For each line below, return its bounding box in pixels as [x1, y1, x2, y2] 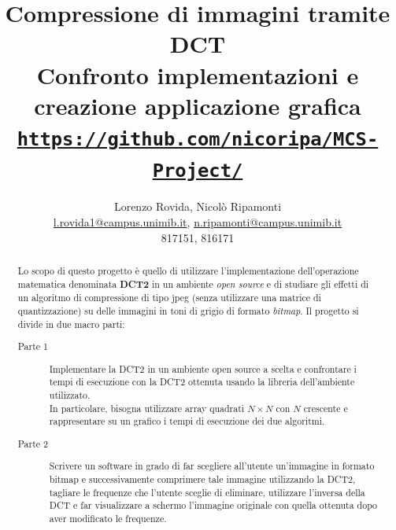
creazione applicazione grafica [34, 89, 361, 121]
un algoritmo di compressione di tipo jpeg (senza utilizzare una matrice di [17, 291, 321, 304]
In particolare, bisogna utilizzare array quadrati [49, 401, 245, 414]
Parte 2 [17, 436, 48, 450]
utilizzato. [49, 388, 91, 401]
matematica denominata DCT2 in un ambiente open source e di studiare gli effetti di [17, 277, 369, 291]
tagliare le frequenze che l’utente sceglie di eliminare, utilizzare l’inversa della [49, 485, 365, 499]
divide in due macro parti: [17, 317, 125, 330]
